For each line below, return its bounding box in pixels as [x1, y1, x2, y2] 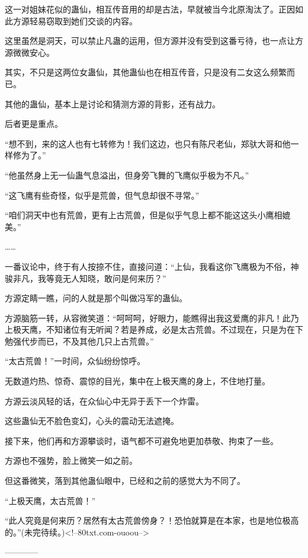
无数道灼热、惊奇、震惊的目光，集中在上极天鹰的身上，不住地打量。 [5, 375, 270, 387]
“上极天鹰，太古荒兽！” [5, 494, 96, 506]
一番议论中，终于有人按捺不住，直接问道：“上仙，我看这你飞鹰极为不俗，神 [5, 260, 299, 272]
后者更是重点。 [5, 117, 63, 130]
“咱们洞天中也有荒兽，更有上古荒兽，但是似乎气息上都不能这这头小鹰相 [5, 209, 283, 221]
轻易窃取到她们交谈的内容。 [29, 14, 137, 27]
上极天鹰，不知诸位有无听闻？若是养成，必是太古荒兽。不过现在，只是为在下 [5, 323, 303, 336]
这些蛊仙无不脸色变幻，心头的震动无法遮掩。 [5, 414, 179, 427]
